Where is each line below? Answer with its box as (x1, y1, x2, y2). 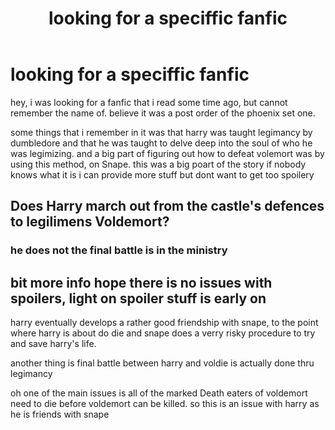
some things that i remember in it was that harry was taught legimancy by (10, 126, 313, 138)
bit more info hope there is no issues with (10, 274, 273, 291)
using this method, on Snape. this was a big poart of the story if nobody (10, 158, 307, 170)
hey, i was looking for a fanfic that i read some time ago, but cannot (10, 96, 288, 108)
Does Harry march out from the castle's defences (10, 198, 325, 215)
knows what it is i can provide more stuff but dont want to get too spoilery (10, 168, 315, 181)
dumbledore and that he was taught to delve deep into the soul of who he (10, 137, 313, 149)
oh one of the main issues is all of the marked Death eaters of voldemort (10, 387, 308, 399)
